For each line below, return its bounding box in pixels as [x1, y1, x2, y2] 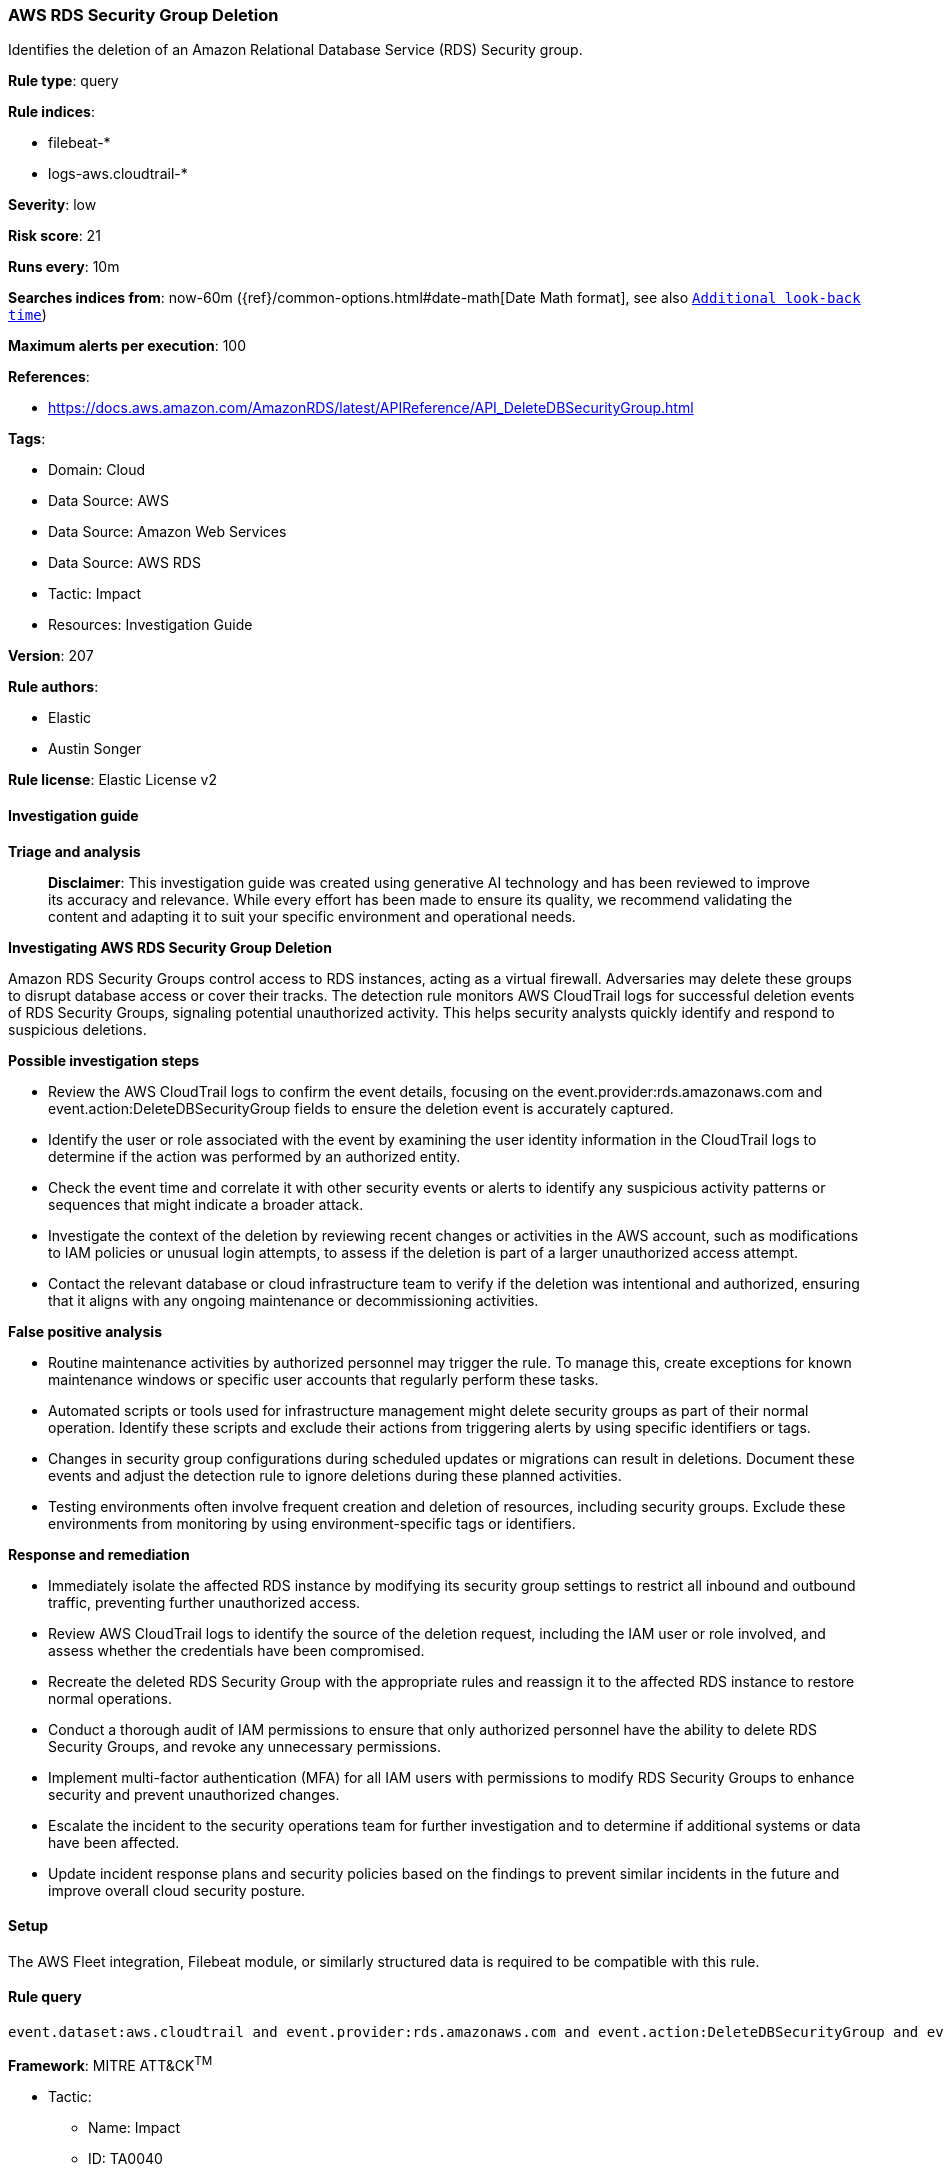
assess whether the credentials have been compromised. [48, 1641, 425, 1659]
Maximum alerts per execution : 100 [8, 337, 247, 355]
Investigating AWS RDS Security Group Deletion [8, 938, 332, 956]
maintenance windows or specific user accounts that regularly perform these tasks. [48, 1370, 599, 1388]
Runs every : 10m [8, 258, 120, 276]
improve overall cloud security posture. [48, 1881, 306, 1899]
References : [8, 368, 90, 386]
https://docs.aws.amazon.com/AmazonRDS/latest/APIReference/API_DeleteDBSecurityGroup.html [48, 399, 694, 417]
